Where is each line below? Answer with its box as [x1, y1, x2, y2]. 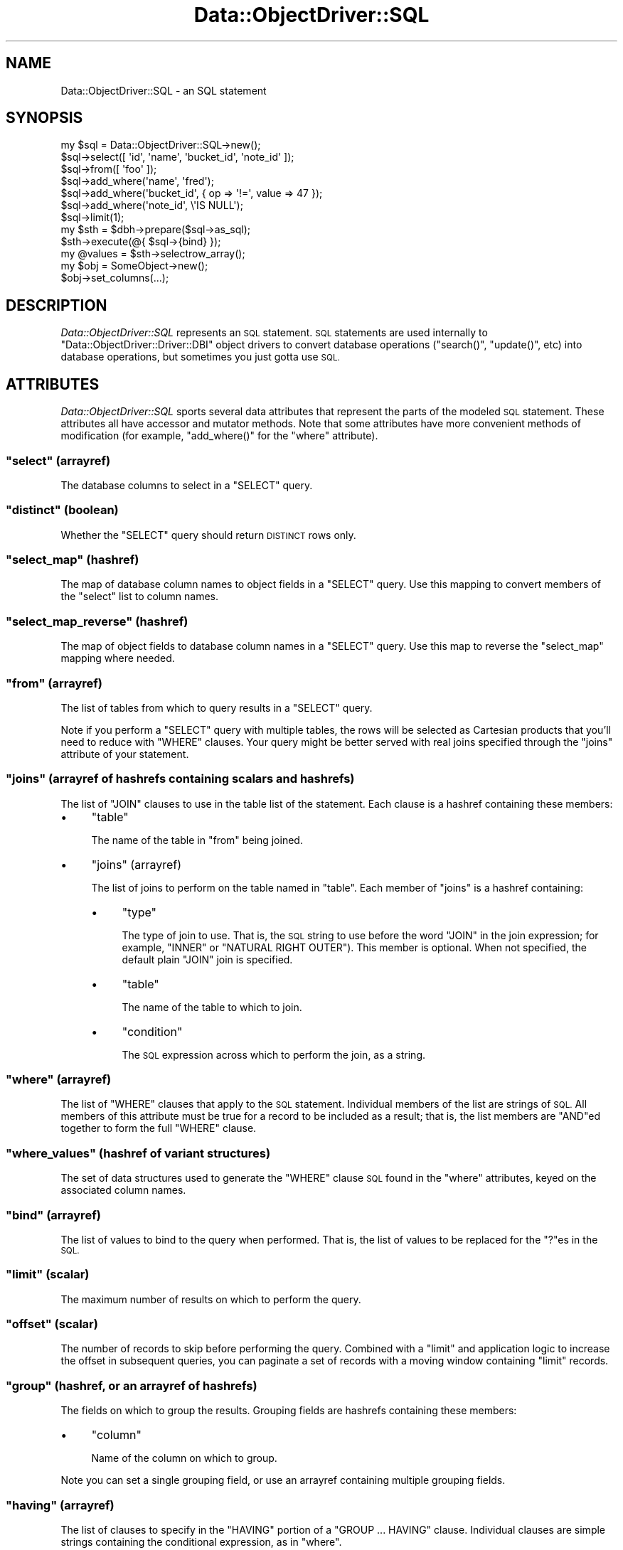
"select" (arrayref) [6, 453, 111, 468]
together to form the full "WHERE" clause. [60, 1122, 257, 1135]
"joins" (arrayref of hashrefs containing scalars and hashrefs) [6, 771, 355, 786]
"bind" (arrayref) [6, 1207, 101, 1222]
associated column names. [60, 1184, 186, 1197]
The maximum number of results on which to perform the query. [60, 1293, 361, 1305]
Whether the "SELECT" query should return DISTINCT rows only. [60, 528, 356, 541]
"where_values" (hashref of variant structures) [6, 1145, 271, 1160]
